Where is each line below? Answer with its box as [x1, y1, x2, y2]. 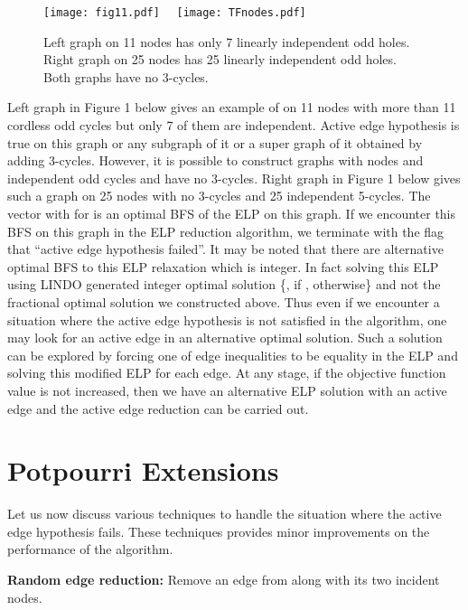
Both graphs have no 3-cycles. [43, 67, 209, 86]
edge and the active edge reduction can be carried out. [7, 399, 309, 418]
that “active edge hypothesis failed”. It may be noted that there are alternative [7, 239, 444, 258]
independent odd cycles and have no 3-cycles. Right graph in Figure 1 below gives [7, 168, 461, 187]
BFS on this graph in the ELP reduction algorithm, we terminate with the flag [7, 221, 445, 240]
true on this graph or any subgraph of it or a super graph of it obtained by [7, 133, 423, 152]
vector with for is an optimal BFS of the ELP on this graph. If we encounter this [7, 204, 456, 222]
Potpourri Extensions [7, 452, 279, 489]
